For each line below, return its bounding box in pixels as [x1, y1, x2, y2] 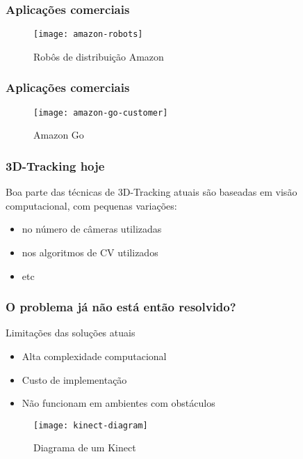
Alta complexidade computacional [22, 348, 167, 363]
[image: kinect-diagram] [33, 420, 148, 430]
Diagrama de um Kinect [33, 440, 136, 455]
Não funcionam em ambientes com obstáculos [22, 396, 215, 410]
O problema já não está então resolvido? [6, 298, 236, 316]
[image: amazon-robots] [33, 29, 143, 40]
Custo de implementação [22, 372, 127, 387]
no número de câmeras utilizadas [22, 221, 162, 236]
